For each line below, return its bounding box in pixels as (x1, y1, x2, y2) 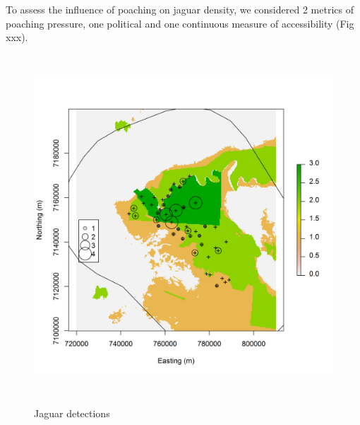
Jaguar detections (34, 406, 110, 421)
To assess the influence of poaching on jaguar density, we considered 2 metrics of (6, 2, 354, 16)
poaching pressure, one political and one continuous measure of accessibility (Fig (6, 16, 354, 30)
